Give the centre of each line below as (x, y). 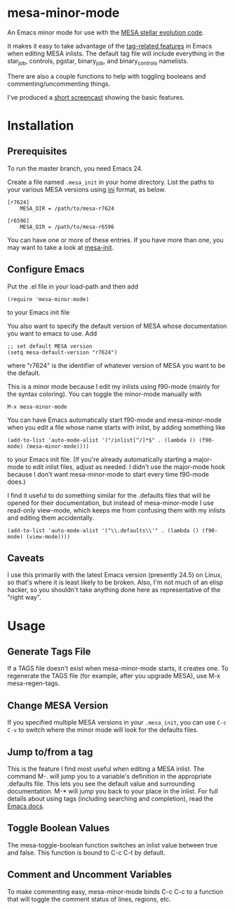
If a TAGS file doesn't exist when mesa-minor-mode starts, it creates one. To (118, 668)
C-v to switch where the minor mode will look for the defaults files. (103, 730)
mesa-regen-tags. (34, 683)
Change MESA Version (58, 705)
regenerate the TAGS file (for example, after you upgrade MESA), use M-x (114, 676)
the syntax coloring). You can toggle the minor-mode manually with (105, 394)
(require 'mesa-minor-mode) (48, 299)
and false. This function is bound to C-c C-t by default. (87, 852)
